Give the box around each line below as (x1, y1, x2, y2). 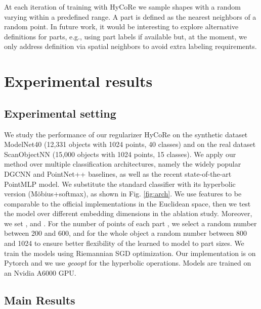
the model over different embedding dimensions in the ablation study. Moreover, (4, 208, 252, 219)
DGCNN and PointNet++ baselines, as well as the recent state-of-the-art (4, 168, 232, 179)
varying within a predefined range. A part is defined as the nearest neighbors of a (4, 11, 256, 22)
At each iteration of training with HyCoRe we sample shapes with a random (4, 2, 241, 12)
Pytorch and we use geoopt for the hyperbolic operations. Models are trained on (4, 257, 251, 268)
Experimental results (4, 71, 153, 91)
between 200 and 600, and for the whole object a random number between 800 (4, 228, 247, 238)
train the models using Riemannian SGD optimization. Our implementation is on (4, 247, 256, 258)
